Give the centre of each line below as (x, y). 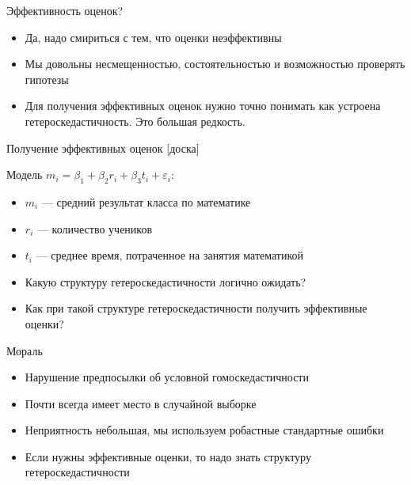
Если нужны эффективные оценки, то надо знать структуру (168, 456)
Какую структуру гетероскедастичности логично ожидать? (166, 281)
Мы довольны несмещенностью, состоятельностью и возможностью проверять (215, 64)
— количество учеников (95, 228)
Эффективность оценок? (65, 10)
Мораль (25, 350)
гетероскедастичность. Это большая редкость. (135, 121)
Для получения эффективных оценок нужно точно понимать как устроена (203, 106)
